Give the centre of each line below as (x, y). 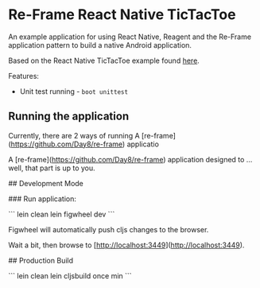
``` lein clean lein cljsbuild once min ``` (70, 275)
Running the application (69, 117)
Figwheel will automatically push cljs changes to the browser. (109, 229)
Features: (24, 76)
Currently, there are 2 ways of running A (74, 135)
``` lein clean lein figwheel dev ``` (62, 214)
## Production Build (41, 260)
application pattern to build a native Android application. (100, 45)
